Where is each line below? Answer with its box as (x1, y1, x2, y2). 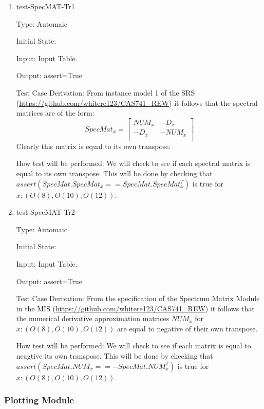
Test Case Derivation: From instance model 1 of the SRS (16, 87, 195, 98)
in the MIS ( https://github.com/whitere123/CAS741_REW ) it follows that (16, 303, 255, 313)
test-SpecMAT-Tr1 (16, 1, 75, 11)
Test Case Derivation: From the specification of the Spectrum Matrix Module (16, 293, 260, 304)
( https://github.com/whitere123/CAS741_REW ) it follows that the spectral (16, 97, 258, 108)
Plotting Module (4, 394, 74, 406)
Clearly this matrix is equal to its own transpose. (16, 140, 171, 151)
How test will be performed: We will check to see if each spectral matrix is (16, 158, 251, 169)
